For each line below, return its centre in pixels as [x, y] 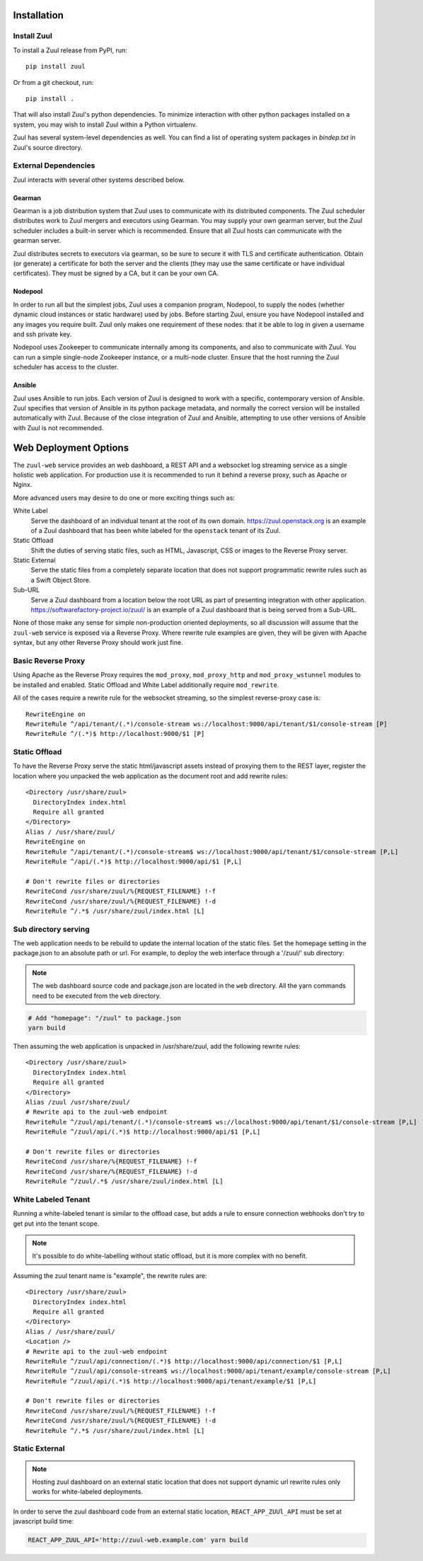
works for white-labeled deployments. [87, 1492]
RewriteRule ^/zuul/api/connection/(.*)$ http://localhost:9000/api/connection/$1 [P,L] [184, 1361]
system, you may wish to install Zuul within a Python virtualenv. [105, 125]
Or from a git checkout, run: [53, 82]
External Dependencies [54, 166]
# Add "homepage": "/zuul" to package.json [105, 1018]
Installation [38, 15]
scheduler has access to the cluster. [66, 367]
